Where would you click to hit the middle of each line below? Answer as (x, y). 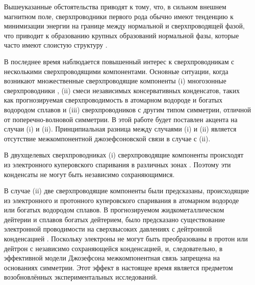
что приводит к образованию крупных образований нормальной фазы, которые (121, 35)
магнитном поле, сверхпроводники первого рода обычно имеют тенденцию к (119, 16)
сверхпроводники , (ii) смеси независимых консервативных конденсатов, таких (122, 90)
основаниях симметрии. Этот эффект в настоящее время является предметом (118, 267)
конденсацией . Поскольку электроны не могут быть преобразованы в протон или (126, 239)
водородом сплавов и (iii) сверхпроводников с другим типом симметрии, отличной (127, 109)
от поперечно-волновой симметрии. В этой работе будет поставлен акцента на (121, 119)
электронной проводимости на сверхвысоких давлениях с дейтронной (108, 229)
